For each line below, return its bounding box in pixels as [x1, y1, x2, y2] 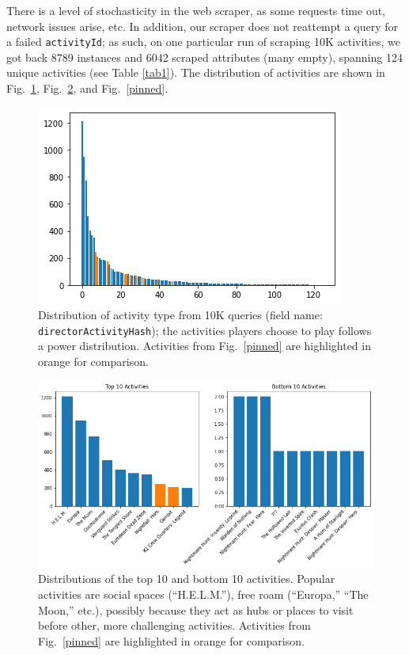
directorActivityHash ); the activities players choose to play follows [38, 322, 372, 338]
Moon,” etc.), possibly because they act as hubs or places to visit [38, 601, 354, 618]
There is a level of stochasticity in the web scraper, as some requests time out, [6, 2, 386, 18]
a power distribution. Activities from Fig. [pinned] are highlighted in [38, 337, 371, 354]
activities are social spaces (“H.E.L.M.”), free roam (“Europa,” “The [38, 586, 369, 603]
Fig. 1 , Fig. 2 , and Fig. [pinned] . [6, 80, 169, 97]
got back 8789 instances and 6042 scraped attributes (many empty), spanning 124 [6, 48, 403, 65]
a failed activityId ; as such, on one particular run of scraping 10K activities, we [6, 33, 400, 50]
